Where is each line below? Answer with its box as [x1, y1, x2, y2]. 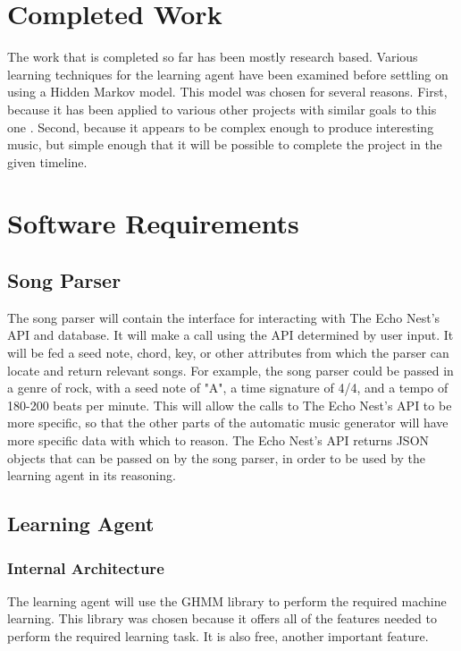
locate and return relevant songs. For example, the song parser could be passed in [7, 360, 454, 379]
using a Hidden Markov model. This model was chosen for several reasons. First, [7, 82, 448, 101]
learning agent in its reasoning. [7, 466, 176, 485]
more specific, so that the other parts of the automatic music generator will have [7, 413, 448, 432]
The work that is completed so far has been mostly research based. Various [7, 47, 418, 66]
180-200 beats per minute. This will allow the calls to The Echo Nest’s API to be [7, 395, 452, 414]
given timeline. [7, 152, 88, 171]
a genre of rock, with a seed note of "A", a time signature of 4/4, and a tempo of [7, 378, 448, 397]
